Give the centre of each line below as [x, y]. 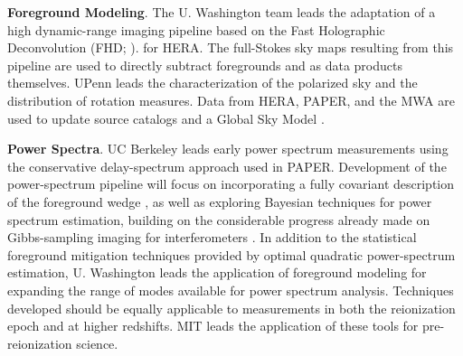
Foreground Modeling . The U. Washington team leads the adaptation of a [222, 12]
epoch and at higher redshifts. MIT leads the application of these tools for [213, 326]
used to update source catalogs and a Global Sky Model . [166, 118]
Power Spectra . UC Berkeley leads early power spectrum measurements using [228, 149]
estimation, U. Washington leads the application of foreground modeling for [217, 272]
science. [97, 343]
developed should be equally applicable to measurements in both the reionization [231, 308]
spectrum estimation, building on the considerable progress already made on [219, 219]
